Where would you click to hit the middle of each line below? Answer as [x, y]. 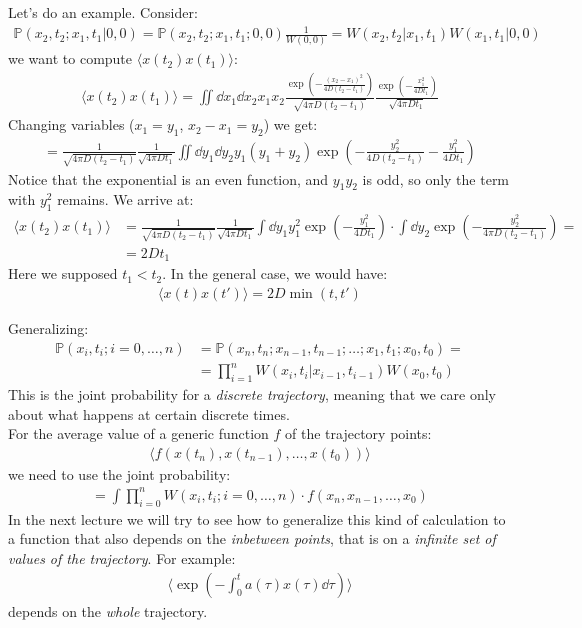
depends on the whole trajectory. [108, 610]
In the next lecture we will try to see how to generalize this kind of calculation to [257, 518]
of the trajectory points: [358, 433]
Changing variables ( [71, 124]
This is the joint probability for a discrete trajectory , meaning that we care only [252, 394]
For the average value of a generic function [138, 433]
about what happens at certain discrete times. [149, 413]
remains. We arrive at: [125, 199]
